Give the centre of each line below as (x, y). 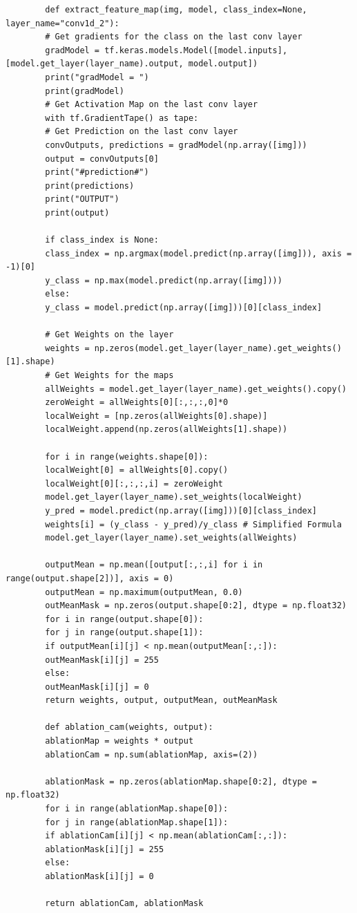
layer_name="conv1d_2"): (62, 23)
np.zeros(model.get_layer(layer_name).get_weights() (218, 348)
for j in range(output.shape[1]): (124, 633)
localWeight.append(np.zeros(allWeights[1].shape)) (166, 430)
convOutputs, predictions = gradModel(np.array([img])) (176, 145)
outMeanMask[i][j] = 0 (97, 687)
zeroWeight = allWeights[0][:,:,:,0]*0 (137, 403)
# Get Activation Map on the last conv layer (152, 105)
